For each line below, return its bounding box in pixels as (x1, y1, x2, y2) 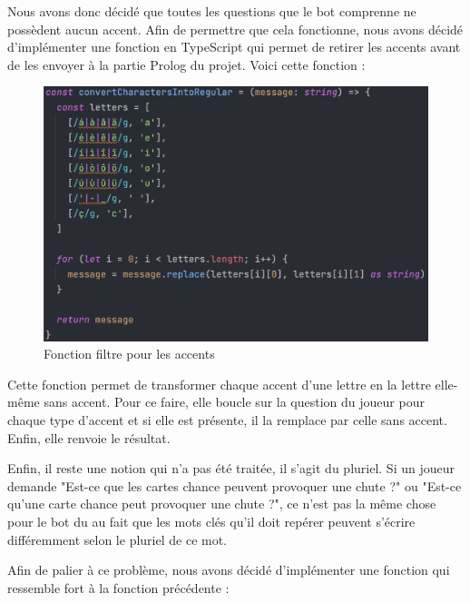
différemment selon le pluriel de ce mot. (7, 529, 228, 549)
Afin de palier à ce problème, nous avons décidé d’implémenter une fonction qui (7, 560, 450, 579)
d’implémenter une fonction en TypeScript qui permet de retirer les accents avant (7, 37, 461, 56)
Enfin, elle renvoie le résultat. (7, 428, 171, 447)
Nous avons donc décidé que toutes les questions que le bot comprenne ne (7, 2, 416, 20)
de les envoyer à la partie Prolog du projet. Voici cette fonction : (7, 54, 366, 74)
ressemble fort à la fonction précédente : (7, 578, 230, 597)
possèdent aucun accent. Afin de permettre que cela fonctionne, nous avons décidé (7, 19, 464, 38)
